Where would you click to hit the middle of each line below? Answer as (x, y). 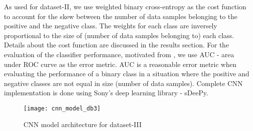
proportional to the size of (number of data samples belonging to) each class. (119, 35)
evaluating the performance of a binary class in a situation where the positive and (127, 74)
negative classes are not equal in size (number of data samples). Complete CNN (123, 83)
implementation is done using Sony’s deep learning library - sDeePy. (106, 93)
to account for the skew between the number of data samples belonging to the (121, 16)
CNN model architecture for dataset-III (83, 124)
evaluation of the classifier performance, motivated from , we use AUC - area (119, 54)
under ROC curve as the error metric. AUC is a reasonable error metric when (120, 64)
